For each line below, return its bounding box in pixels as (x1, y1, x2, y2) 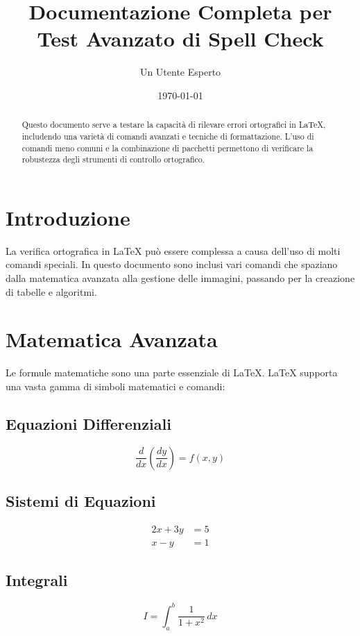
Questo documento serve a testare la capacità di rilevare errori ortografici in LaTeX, (22, 119, 326, 131)
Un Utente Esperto (139, 65, 221, 79)
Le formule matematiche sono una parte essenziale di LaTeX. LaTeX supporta (6, 365, 338, 380)
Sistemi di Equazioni (6, 490, 156, 512)
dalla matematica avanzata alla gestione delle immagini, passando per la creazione (6, 271, 355, 285)
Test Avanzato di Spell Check (37, 24, 324, 53)
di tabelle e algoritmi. (6, 284, 97, 299)
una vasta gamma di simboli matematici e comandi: (6, 378, 225, 393)
